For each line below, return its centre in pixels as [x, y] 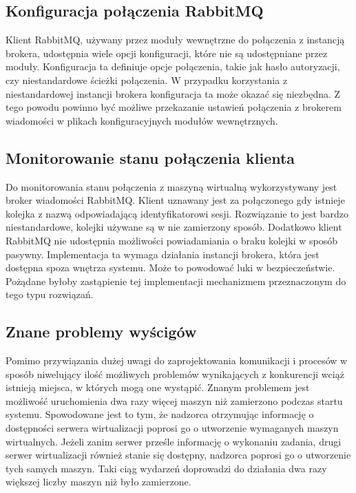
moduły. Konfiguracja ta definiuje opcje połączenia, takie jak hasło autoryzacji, [173, 66]
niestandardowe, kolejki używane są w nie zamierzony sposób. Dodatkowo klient [174, 227]
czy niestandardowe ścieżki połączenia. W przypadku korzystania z [147, 80]
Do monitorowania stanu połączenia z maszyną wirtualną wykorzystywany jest [171, 186]
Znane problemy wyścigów [101, 332]
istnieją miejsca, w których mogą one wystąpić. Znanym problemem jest [158, 387]
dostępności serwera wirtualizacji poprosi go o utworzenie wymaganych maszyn [172, 428]
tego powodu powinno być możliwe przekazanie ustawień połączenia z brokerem [174, 107]
